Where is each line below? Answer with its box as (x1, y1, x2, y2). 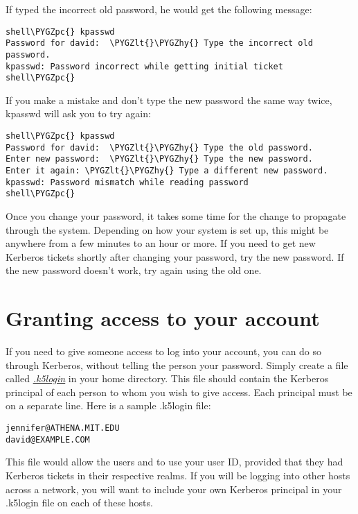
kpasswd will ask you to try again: (6, 106, 151, 121)
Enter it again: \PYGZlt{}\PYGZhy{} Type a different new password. (6, 166, 328, 176)
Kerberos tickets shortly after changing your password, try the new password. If (6, 249, 344, 264)
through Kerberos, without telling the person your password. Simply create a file (6, 357, 348, 372)
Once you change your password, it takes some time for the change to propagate (6, 209, 346, 223)
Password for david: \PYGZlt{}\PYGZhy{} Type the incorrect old (6, 38, 313, 49)
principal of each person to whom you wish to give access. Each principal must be (6, 384, 352, 399)
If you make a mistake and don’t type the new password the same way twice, (6, 92, 332, 107)
